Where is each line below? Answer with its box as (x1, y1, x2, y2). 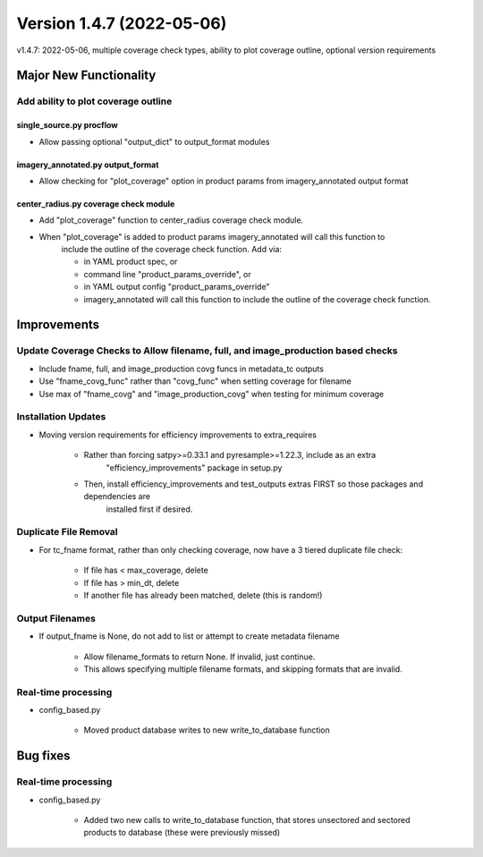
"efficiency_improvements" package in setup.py (106, 462, 283, 473)
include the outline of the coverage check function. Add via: (61, 244, 282, 255)
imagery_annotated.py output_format (16, 159, 159, 170)
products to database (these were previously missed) (83, 827, 281, 838)
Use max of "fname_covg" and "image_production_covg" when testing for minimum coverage (38, 388, 385, 399)
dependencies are (83, 491, 151, 502)
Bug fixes (16, 748, 71, 764)
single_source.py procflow (16, 120, 118, 131)
